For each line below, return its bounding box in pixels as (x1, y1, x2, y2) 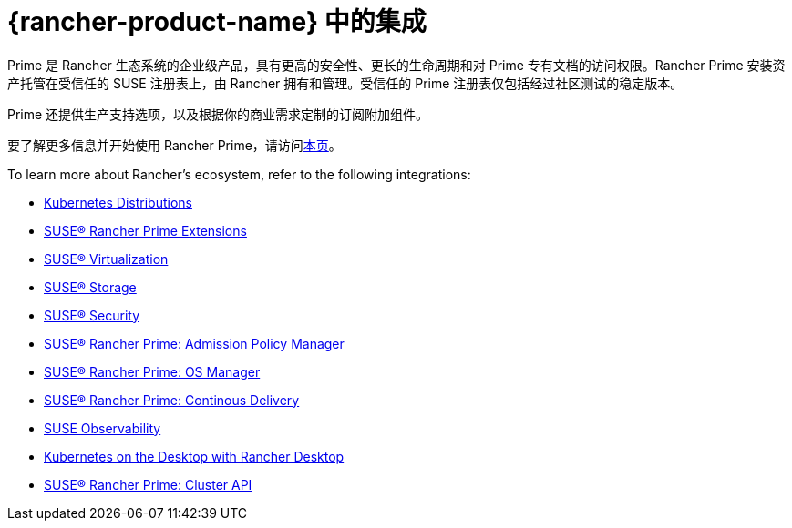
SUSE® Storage (44, 279, 137, 295)
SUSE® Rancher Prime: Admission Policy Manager (44, 335, 345, 351)
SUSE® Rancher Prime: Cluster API (44, 476, 252, 492)
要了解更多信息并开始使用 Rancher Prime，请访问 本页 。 (7, 137, 342, 153)
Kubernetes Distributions (44, 194, 192, 210)
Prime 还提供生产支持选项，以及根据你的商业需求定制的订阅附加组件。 (7, 106, 429, 122)
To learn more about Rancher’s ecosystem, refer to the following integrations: (7, 166, 471, 182)
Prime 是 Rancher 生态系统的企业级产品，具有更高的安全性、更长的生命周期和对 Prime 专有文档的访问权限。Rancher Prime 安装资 (7, 56, 786, 73)
